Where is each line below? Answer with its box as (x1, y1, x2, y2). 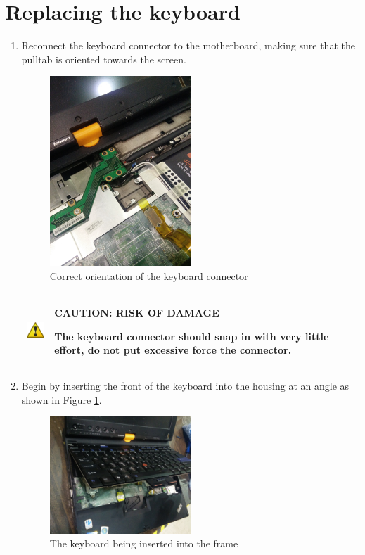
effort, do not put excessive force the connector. (54, 343, 292, 357)
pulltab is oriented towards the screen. (21, 51, 186, 66)
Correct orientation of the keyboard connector (49, 268, 248, 283)
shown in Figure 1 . (21, 392, 102, 407)
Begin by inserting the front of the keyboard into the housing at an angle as (21, 378, 350, 393)
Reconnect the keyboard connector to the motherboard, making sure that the (21, 38, 355, 53)
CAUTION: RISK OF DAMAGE (54, 305, 219, 319)
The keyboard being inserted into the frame (49, 536, 238, 551)
